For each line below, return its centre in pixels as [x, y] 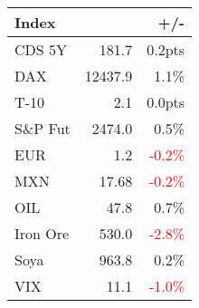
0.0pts [166, 102]
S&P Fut [43, 128]
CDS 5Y [41, 49]
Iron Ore [42, 233]
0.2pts [166, 49]
